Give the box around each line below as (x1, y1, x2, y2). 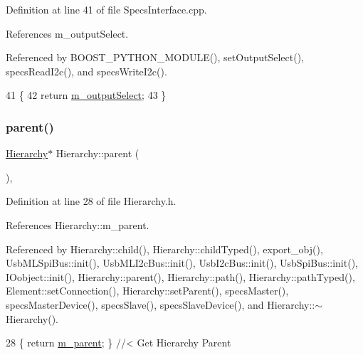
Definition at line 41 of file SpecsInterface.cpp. (6, 2, 207, 16)
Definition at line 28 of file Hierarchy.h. (6, 194, 177, 208)
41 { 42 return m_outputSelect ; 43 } (6, 88, 167, 102)
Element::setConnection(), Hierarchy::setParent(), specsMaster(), (6, 283, 289, 298)
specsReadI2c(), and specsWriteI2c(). (6, 63, 167, 78)
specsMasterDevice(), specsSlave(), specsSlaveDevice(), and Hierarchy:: (6, 297, 315, 312)
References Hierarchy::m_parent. (6, 217, 149, 232)
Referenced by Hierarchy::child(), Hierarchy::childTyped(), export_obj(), (6, 241, 323, 256)
